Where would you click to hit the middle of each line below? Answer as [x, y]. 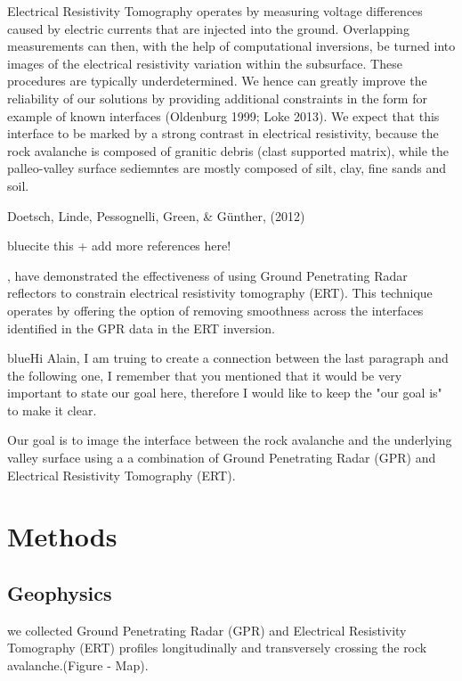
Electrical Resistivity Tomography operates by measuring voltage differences [215, 11]
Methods [62, 536]
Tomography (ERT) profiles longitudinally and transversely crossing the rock [217, 648]
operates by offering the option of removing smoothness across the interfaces [215, 310]
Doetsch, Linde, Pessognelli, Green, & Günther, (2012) [156, 215]
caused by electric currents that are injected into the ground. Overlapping [208, 28]
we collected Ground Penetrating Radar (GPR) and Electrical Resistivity [207, 630]
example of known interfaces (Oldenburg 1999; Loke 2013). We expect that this [223, 115]
